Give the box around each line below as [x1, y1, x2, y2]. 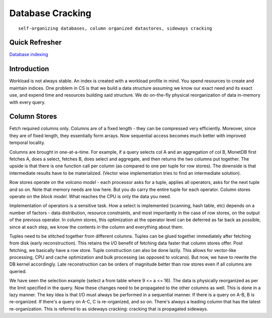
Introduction [9, 65, 49, 73]
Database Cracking [9, 8, 92, 19]
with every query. [9, 99, 46, 105]
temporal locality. [9, 140, 45, 146]
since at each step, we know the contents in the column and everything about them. [9, 224, 184, 230]
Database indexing [9, 51, 48, 57]
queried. [9, 268, 27, 274]
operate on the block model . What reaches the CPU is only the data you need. [9, 193, 171, 199]
